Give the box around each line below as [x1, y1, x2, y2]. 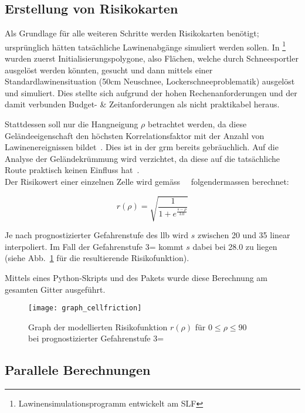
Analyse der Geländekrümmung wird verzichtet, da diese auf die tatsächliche [5, 152, 280, 164]
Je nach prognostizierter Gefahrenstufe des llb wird [5, 229, 189, 241]
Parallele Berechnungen [5, 361, 151, 379]
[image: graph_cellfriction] [28, 304, 142, 313]
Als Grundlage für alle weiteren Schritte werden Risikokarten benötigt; [5, 27, 259, 39]
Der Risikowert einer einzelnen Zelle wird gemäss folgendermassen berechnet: [5, 175, 289, 187]
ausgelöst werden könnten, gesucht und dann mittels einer [5, 63, 213, 76]
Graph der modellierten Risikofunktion [28, 320, 168, 333]
